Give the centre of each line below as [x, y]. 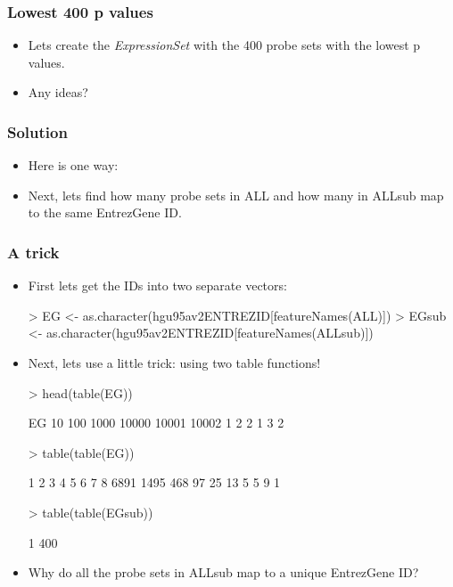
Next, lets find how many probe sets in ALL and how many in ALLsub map [236, 195]
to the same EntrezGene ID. [105, 212]
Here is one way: [73, 165]
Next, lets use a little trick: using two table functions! [174, 363]
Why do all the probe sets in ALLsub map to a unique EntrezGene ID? [223, 572]
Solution [37, 131]
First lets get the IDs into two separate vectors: [157, 285]
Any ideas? [58, 92]
